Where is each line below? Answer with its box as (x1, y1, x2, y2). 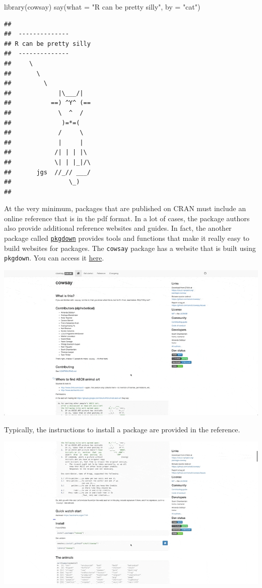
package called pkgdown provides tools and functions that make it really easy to (4, 233, 249, 243)
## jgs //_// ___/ (4, 168, 91, 176)
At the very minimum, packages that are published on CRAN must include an (4, 203, 246, 214)
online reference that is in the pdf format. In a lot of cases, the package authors (4, 213, 250, 223)
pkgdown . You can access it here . (4, 252, 104, 263)
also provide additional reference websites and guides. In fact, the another (4, 223, 232, 233)
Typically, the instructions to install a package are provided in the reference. (4, 424, 240, 434)
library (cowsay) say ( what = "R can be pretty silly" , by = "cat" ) (4, 2, 201, 12)
